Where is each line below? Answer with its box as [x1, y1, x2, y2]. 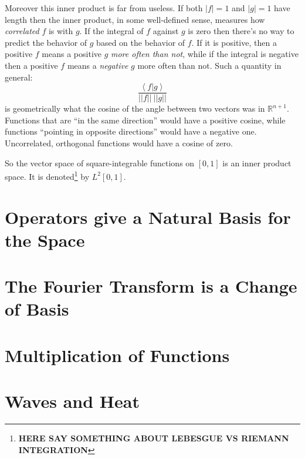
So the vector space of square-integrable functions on [5, 156, 195, 169]
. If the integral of [79, 25, 144, 37]
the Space [5, 227, 85, 252]
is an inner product [222, 156, 292, 169]
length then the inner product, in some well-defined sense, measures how [5, 13, 265, 25]
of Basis [5, 297, 69, 321]
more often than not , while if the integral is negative [111, 48, 299, 60]
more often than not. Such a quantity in [137, 59, 282, 71]
